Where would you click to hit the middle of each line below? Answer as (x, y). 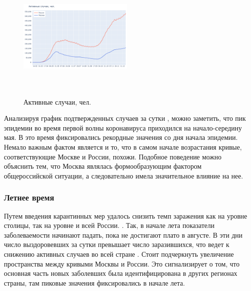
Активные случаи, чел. (57, 101)
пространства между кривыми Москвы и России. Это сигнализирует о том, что (122, 263)
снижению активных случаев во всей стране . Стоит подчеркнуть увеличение (119, 254)
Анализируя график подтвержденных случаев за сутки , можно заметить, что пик (125, 118)
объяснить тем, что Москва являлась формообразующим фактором (103, 166)
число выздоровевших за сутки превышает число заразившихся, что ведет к (117, 244)
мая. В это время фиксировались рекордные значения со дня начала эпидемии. (121, 137)
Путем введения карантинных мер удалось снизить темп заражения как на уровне (126, 215)
